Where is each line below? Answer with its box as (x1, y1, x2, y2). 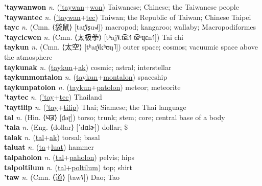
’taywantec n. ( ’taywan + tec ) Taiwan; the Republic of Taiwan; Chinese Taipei (4, 11, 251, 22)
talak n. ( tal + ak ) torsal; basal (4, 131, 100, 142)
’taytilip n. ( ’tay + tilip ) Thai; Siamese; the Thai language (4, 101, 186, 112)
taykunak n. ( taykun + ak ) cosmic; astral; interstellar (4, 61, 172, 72)
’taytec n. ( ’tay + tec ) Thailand (4, 91, 102, 102)
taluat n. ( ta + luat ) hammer (4, 142, 94, 152)
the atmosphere (4, 51, 53, 62)
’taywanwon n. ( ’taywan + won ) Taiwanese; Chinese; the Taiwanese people (4, 2, 239, 12)
